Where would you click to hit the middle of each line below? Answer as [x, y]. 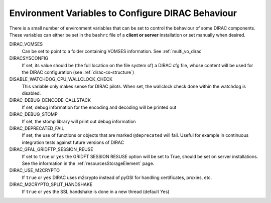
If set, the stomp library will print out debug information [79, 121]
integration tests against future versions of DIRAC [73, 142]
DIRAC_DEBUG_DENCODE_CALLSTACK [50, 100]
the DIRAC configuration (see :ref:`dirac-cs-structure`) [78, 72]
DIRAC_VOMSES [26, 44]
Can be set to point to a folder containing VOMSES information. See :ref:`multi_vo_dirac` [112, 51]
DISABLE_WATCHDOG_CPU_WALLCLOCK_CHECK [61, 79]
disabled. [31, 93]
